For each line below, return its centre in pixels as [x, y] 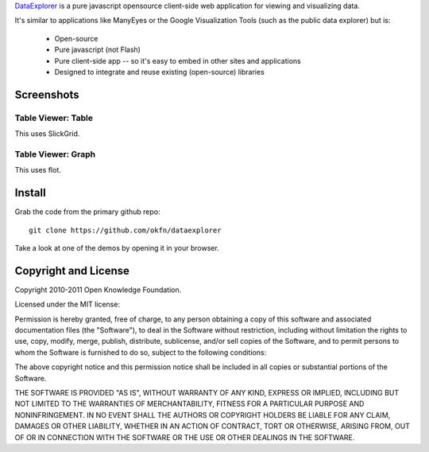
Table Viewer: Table [54, 118]
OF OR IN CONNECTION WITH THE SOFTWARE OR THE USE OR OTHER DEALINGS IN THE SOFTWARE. [185, 437]
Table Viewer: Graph [55, 154]
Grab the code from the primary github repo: [87, 212]
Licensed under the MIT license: [68, 304]
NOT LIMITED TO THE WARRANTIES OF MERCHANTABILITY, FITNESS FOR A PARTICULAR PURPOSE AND [189, 404]
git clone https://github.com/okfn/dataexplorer [125, 230]
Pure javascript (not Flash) [97, 50]
